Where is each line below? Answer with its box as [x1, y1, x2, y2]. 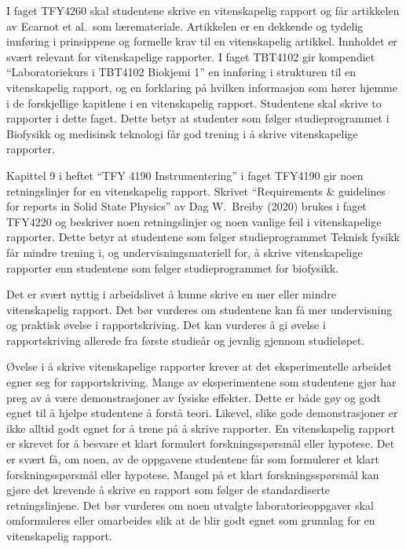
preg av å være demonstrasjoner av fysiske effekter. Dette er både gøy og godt [6, 389, 382, 405]
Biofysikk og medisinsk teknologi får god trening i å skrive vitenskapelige [6, 125, 358, 141]
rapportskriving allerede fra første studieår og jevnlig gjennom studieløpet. [6, 331, 365, 348]
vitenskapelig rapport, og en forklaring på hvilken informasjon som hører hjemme [6, 79, 397, 95]
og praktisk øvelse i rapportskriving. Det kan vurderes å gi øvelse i [6, 317, 326, 333]
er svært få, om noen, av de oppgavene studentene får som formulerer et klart [6, 451, 379, 467]
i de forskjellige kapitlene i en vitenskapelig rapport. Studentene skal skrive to [6, 94, 382, 111]
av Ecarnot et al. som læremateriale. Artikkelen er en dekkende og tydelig [6, 17, 364, 34]
